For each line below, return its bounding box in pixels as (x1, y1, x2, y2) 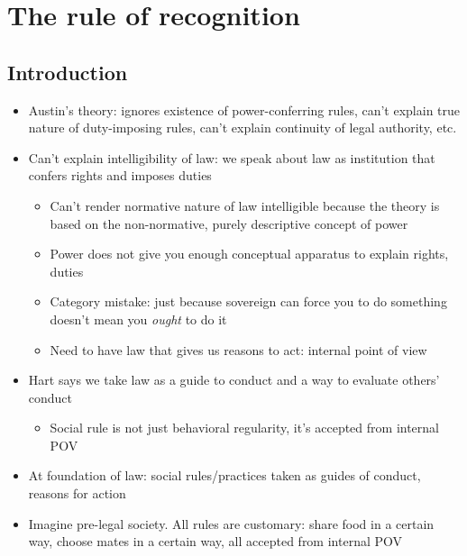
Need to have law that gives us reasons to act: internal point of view (50, 340, 427, 359)
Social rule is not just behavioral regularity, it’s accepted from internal (50, 418, 439, 437)
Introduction (7, 58, 128, 86)
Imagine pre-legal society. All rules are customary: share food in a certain (28, 514, 435, 533)
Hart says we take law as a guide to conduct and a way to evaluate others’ (28, 370, 440, 389)
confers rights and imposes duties (28, 166, 212, 185)
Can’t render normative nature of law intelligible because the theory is (50, 196, 440, 214)
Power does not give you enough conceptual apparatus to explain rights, (50, 244, 449, 263)
